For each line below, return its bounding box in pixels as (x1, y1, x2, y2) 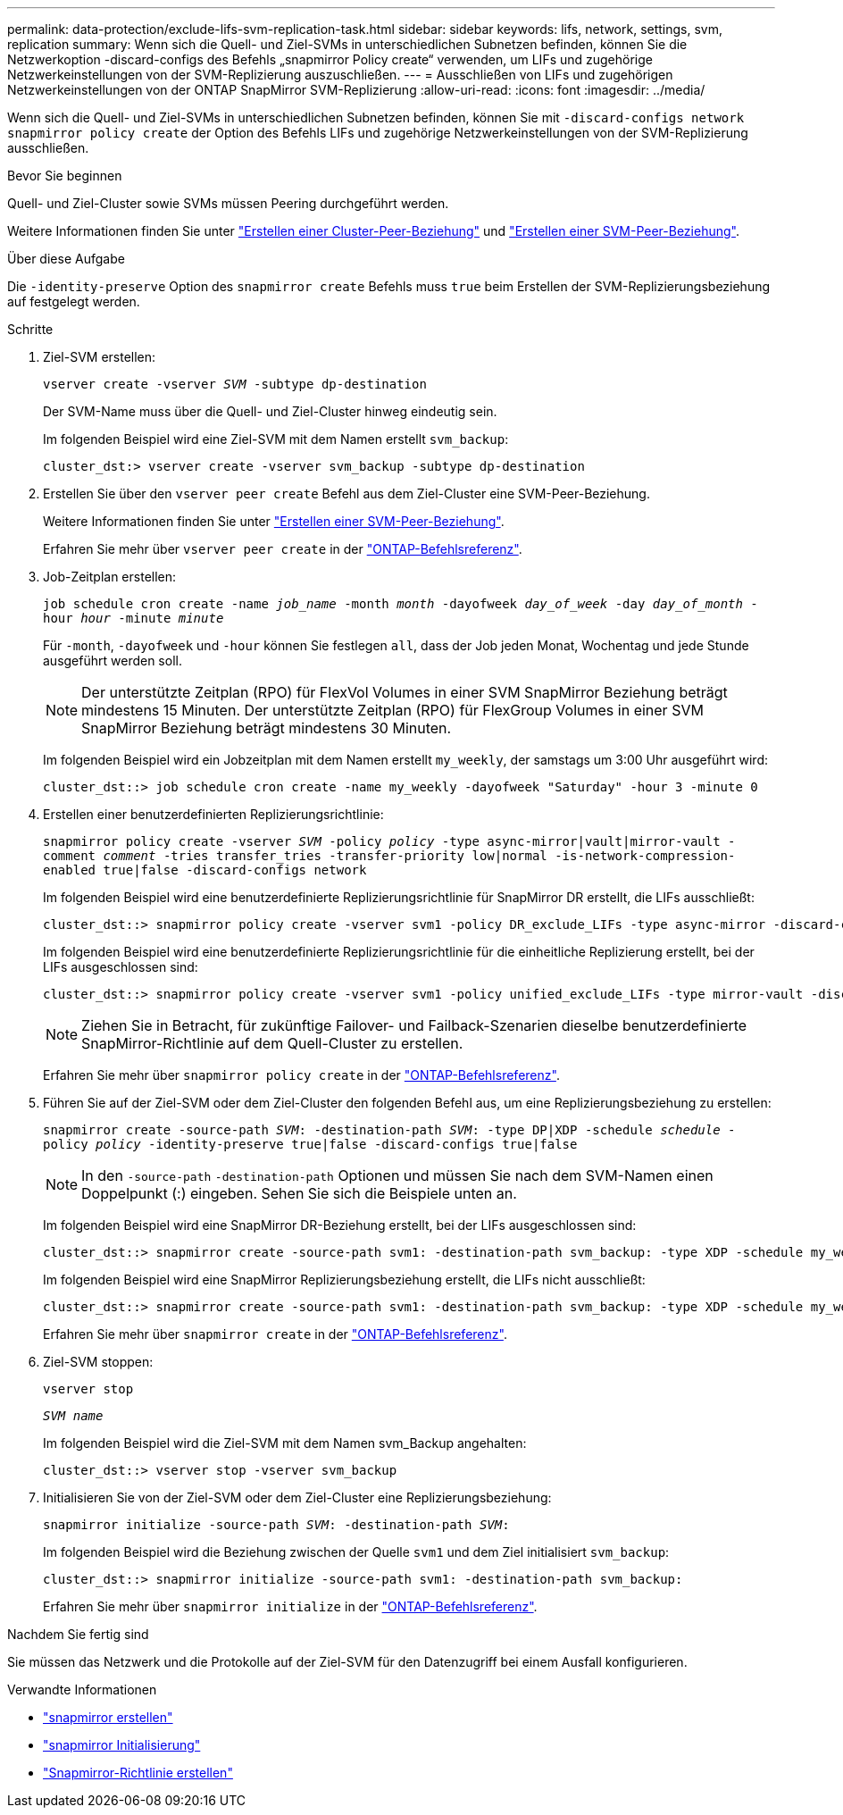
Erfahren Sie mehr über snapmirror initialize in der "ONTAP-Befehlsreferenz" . (43, 1599, 538, 1614)
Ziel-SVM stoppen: (43, 1354, 154, 1369)
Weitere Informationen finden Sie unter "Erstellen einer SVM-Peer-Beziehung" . (43, 514, 505, 529)
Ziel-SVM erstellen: (43, 349, 156, 364)
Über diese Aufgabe (7, 251, 125, 266)
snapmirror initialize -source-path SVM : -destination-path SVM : (43, 1518, 510, 1532)
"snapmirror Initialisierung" (43, 1737, 201, 1752)
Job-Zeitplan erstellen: (43, 569, 177, 584)
